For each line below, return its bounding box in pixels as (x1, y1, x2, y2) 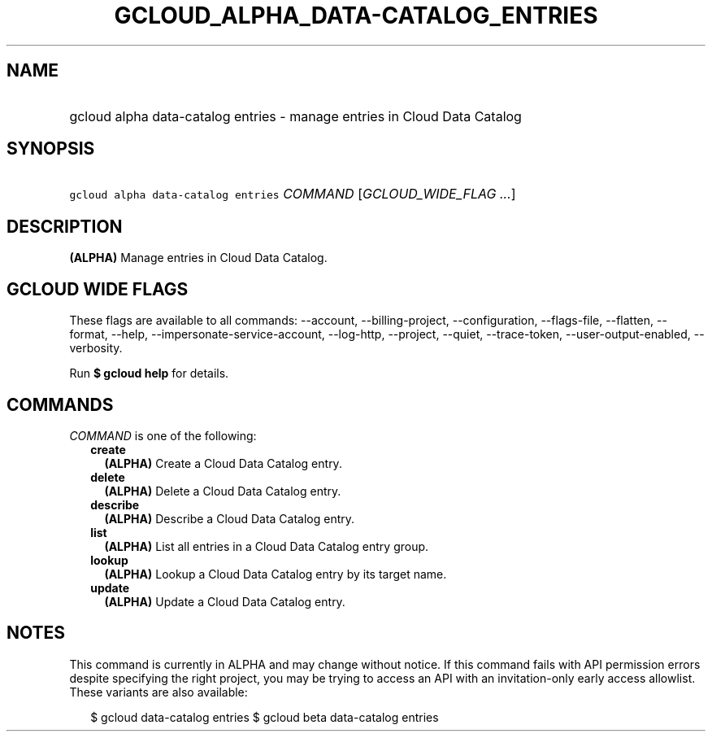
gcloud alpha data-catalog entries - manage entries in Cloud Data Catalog (69, 107, 522, 124)
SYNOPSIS (7, 138, 95, 159)
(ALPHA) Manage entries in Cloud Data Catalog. (69, 251, 328, 265)
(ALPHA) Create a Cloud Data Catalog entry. (104, 456, 342, 470)
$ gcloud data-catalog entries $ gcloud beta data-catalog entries (90, 710, 439, 724)
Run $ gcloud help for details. (69, 366, 229, 381)
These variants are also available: (69, 684, 248, 699)
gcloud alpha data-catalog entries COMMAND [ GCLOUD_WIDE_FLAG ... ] (69, 186, 516, 203)
